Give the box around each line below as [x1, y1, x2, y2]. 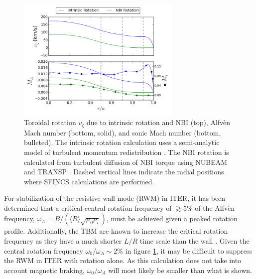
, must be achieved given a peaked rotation [106, 213, 238, 224]
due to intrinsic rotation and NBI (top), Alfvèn [86, 117, 231, 128]
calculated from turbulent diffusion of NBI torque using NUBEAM [24, 156, 228, 167]
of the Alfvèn [195, 202, 235, 213]
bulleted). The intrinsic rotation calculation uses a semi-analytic [24, 137, 220, 147]
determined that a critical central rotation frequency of [4, 202, 172, 213]
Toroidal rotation [24, 117, 76, 128]
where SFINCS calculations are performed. [24, 176, 154, 186]
